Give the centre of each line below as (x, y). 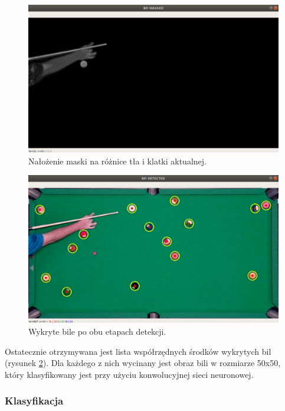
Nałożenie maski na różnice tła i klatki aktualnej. (117, 161)
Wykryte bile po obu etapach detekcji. (97, 331)
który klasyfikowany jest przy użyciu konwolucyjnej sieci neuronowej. (129, 374)
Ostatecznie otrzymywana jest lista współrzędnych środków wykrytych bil (138, 351)
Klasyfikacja (34, 401)
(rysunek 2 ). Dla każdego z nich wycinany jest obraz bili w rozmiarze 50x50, (143, 363)
